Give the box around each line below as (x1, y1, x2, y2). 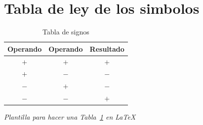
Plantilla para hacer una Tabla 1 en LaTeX (4, 112, 136, 122)
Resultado (89, 43, 124, 54)
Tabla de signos (42, 27, 89, 37)
